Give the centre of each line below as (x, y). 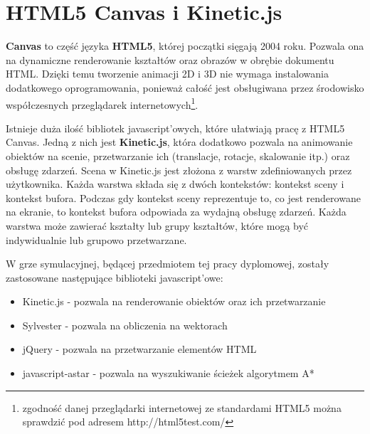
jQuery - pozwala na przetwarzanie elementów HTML (139, 349)
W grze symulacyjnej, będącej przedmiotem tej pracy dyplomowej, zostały (168, 264)
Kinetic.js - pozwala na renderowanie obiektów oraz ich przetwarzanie (174, 301)
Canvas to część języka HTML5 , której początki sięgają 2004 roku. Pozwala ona (185, 46)
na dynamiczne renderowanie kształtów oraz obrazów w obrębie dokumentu (170, 59)
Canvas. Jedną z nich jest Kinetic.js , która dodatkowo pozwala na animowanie (179, 142)
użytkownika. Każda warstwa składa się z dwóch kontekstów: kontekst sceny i (175, 184)
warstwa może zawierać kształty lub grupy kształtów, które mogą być (157, 225)
